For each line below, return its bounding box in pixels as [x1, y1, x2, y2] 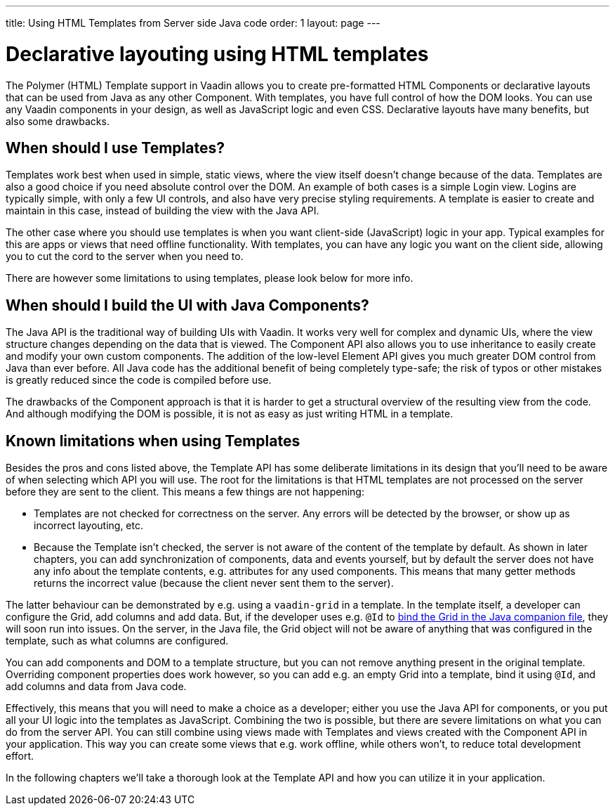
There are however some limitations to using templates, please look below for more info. [6, 272, 414, 285]
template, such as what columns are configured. [6, 635, 229, 647]
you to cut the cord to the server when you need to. [6, 250, 244, 263]
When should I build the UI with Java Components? [6, 296, 369, 314]
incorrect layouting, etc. [34, 519, 144, 532]
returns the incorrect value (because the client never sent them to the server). [34, 577, 394, 590]
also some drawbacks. [6, 115, 110, 127]
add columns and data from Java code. [6, 680, 187, 693]
